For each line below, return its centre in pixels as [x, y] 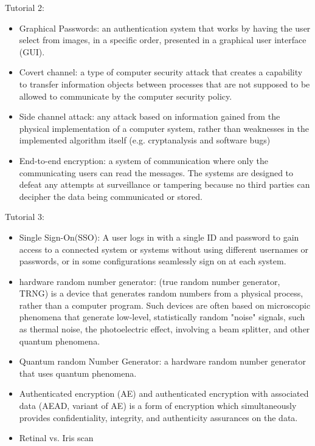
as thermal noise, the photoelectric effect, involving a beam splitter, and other [164, 329]
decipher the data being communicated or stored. [111, 196]
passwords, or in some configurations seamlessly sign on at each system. [153, 261]
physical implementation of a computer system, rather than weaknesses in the [164, 128]
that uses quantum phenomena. [78, 373]
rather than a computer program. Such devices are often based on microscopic [165, 305]
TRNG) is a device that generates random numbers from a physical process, [161, 293]
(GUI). [32, 51]
